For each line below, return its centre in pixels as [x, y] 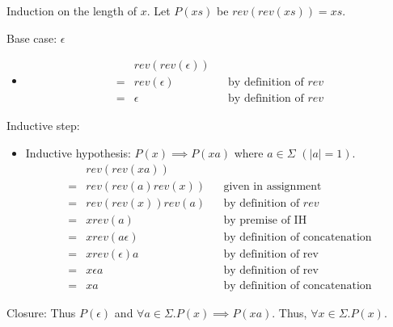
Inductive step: [43, 126]
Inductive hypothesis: [78, 153]
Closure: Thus [41, 312]
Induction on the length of [72, 11]
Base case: [32, 38]
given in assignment [273, 186]
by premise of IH [265, 220]
